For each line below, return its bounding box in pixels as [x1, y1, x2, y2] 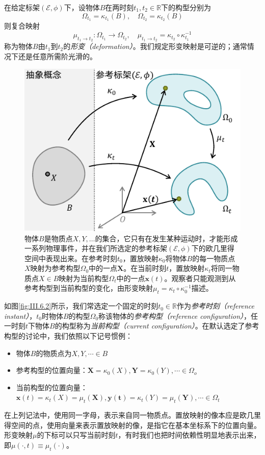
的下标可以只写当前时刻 [37, 429, 116, 440]
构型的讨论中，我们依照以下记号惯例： [4, 331, 132, 341]
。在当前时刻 [123, 263, 167, 273]
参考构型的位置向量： [16, 365, 88, 375]
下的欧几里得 [191, 243, 234, 254]
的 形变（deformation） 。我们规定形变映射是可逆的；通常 [63, 41, 247, 52]
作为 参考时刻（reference [177, 300, 255, 311]
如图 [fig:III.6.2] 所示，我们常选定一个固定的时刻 [4, 300, 158, 311]
